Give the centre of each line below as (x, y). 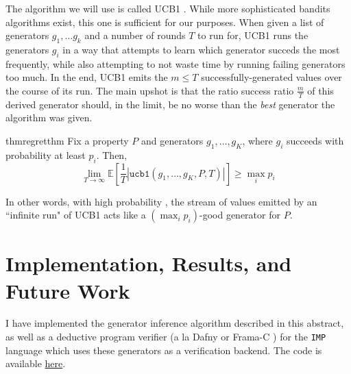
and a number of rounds (135, 35)
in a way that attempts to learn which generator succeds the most (201, 49)
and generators (172, 140)
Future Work (68, 290)
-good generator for (240, 215)
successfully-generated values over (271, 77)
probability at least (46, 154)
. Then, (112, 154)
